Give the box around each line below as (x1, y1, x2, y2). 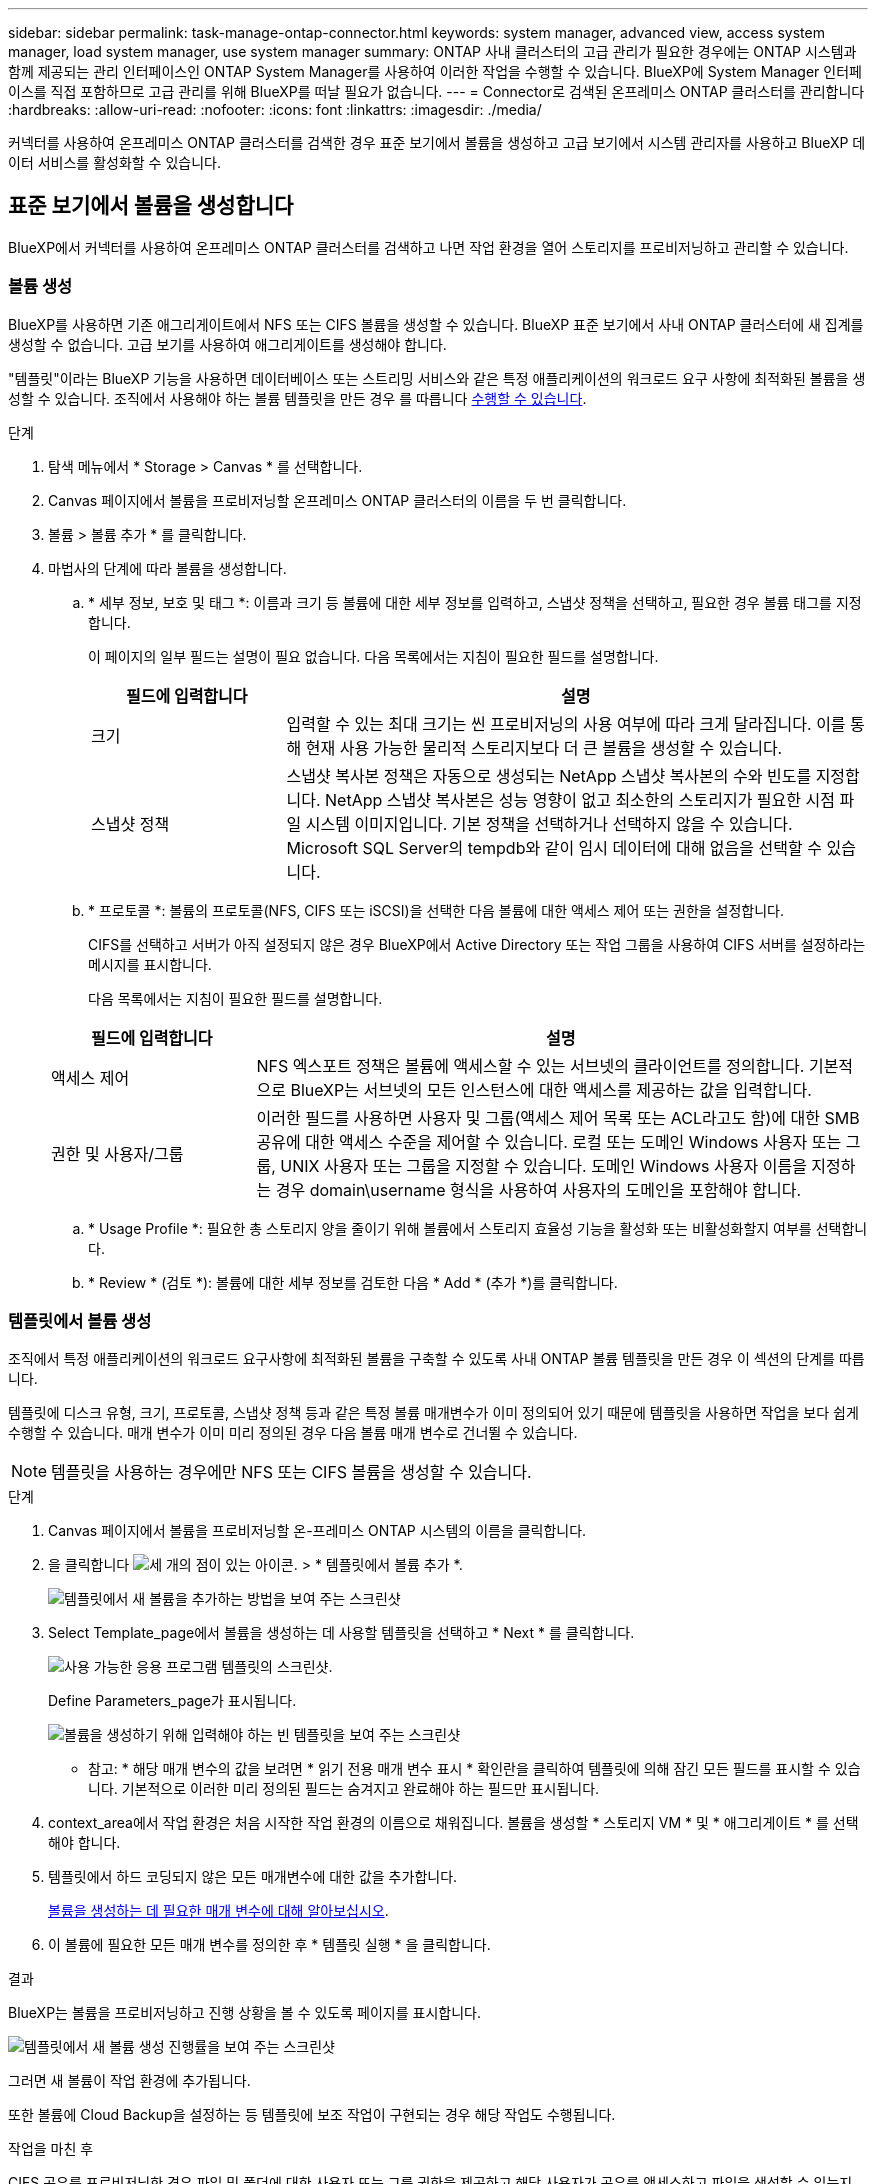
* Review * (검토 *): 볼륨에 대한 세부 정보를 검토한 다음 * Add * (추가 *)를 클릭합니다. (88, 1273, 618, 1291)
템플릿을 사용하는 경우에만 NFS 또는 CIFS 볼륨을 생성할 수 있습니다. (51, 1462, 532, 1483)
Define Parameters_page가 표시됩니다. (48, 1692, 297, 1710)
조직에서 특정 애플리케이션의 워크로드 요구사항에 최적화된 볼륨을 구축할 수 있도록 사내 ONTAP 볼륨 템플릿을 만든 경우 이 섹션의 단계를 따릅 (8, 1350, 865, 1368)
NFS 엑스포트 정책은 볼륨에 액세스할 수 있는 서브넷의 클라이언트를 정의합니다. (256, 1055, 805, 1076)
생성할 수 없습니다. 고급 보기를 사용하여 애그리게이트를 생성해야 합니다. (8, 335, 447, 353)
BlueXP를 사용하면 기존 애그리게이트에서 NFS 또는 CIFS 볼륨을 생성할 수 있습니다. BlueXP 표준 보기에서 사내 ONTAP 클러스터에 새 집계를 (8, 315, 864, 333)
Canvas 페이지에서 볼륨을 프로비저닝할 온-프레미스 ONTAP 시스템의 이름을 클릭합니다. (48, 1522, 587, 1540)
